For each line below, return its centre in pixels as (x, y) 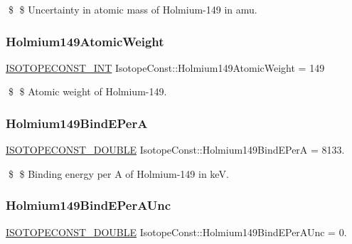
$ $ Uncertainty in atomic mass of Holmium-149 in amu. (133, 9)
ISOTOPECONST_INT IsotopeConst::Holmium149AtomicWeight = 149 (165, 67)
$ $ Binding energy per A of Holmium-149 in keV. (118, 173)
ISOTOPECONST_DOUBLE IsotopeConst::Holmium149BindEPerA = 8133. (175, 150)
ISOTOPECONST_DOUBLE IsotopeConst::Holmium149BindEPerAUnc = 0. (176, 232)
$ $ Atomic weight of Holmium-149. (87, 91)
